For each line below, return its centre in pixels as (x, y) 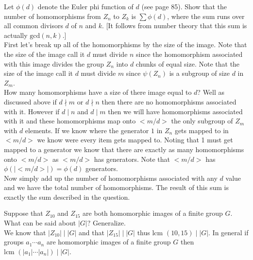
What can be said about (40, 223)
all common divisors (34, 26)
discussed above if (30, 101)
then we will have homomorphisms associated (175, 111)
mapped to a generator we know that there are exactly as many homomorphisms (124, 149)
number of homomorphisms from (52, 16)
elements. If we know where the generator (87, 130)
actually (16, 35)
